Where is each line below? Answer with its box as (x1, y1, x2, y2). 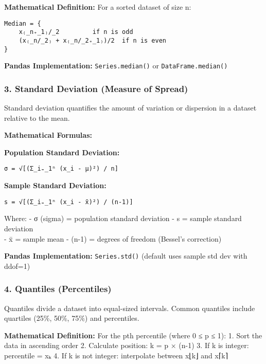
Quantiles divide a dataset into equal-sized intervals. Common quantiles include (4, 302, 255, 313)
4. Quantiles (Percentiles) (4, 282, 112, 295)
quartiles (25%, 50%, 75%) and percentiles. (4, 313, 139, 323)
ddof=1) (4, 260, 30, 271)
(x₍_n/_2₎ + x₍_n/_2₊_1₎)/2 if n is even (19, 37, 166, 44)
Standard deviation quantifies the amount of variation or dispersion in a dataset (4, 102, 257, 113)
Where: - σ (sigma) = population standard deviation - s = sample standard (4, 213, 242, 224)
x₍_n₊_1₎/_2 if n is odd (19, 28, 133, 36)
